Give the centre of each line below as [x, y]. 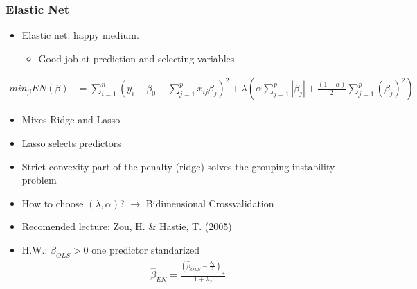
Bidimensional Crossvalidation [210, 203]
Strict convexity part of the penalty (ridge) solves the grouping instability [178, 166]
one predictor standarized [146, 249]
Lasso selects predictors [71, 143]
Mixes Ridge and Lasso [71, 120]
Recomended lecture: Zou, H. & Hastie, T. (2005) [127, 226]
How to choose [53, 203]
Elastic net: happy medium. [80, 35]
